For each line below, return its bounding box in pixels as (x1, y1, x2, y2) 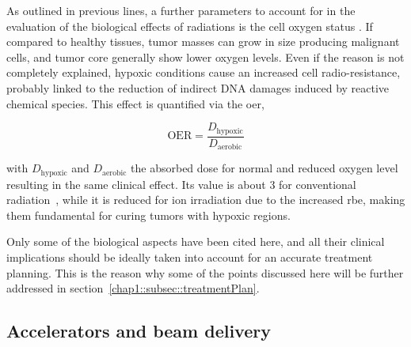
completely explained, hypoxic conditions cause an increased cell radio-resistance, (6, 64, 401, 81)
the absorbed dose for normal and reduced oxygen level (131, 160, 398, 176)
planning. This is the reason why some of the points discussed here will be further (6, 264, 404, 281)
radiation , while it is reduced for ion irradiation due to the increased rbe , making (6, 191, 405, 208)
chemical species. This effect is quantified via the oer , (6, 95, 264, 111)
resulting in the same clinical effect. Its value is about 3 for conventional (6, 175, 356, 192)
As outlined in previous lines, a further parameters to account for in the (6, 2, 356, 18)
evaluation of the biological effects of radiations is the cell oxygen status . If (6, 17, 373, 34)
